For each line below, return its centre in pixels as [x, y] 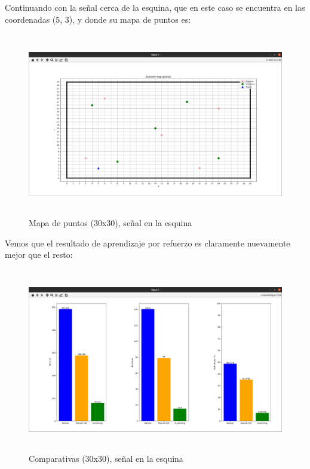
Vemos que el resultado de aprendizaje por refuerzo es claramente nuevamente [148, 243]
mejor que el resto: [39, 255]
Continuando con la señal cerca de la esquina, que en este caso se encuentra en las [155, 7]
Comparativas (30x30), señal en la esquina [106, 458]
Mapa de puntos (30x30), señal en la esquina [111, 223]
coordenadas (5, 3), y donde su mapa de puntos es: [98, 19]
